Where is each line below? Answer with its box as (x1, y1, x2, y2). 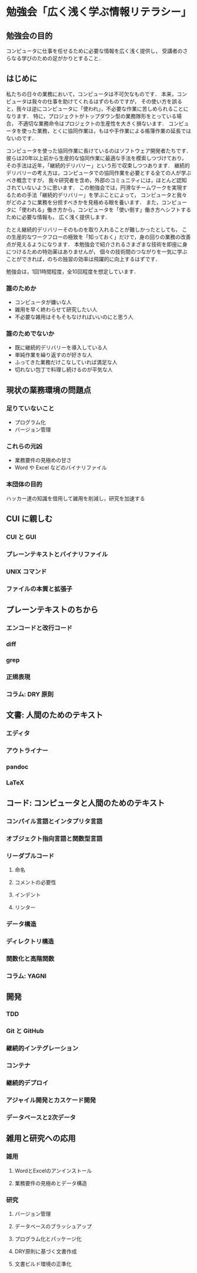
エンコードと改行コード (6, 624, 72, 632)
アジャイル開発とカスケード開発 (6, 1096, 96, 1104)
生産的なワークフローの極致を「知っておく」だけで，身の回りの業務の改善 (11, 233, 191, 240)
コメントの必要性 (14, 879, 56, 886)
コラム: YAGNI (6, 972, 47, 980)
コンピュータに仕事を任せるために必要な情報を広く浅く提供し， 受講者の (6, 48, 183, 54)
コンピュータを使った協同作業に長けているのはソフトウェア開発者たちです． (6, 147, 192, 154)
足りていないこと (6, 404, 55, 413)
